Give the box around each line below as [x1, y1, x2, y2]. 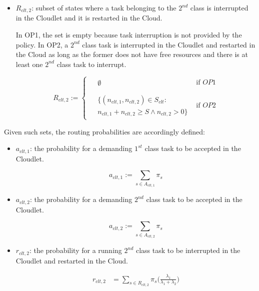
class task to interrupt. [56, 58, 126, 69]
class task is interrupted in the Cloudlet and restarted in [82, 39, 255, 49]
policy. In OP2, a [15, 39, 68, 49]
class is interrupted [190, 2, 248, 12]
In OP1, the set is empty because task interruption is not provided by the [15, 29, 242, 40]
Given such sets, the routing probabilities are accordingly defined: [4, 126, 205, 136]
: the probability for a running [29, 245, 122, 255]
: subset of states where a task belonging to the [31, 2, 176, 12]
